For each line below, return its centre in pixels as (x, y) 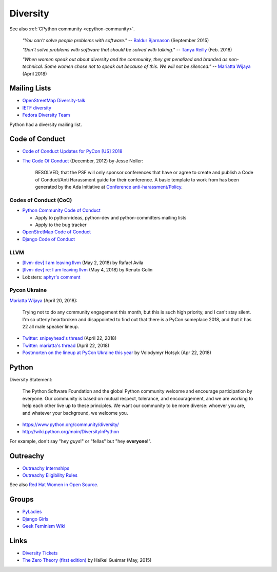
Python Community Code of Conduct (62, 210)
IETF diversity (37, 107)
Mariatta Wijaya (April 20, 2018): (44, 300)
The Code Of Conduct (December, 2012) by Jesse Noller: (83, 161)
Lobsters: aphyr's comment (51, 277)
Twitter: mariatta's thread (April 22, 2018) (66, 345)
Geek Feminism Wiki (44, 526)
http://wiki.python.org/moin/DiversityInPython (71, 432)
